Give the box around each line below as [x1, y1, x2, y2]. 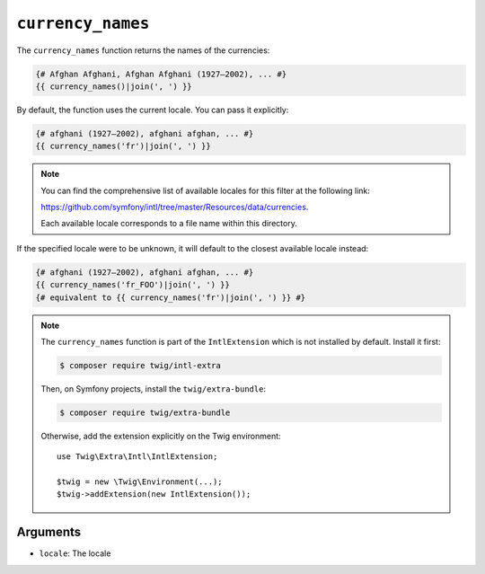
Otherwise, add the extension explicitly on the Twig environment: [40, 430, 282, 441]
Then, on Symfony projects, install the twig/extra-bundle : [40, 383, 267, 394]
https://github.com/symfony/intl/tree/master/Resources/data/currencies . [40, 202, 309, 213]
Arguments [16, 525, 82, 540]
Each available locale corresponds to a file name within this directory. [40, 218, 298, 229]
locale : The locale [39, 548, 111, 559]
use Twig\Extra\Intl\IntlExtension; [57, 452, 218, 462]
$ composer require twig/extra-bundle [59, 407, 231, 418]
